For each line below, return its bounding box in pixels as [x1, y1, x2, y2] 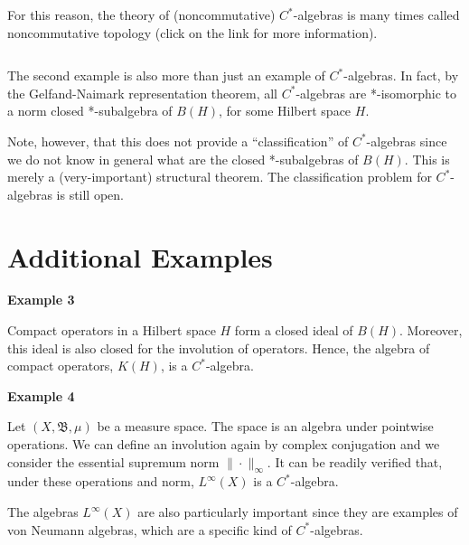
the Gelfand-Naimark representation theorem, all [7, 83, 278, 102]
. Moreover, [399, 321, 463, 340]
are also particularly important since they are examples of [137, 503, 458, 522]
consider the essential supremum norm [7, 452, 220, 471]
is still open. [56, 184, 124, 203]
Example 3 [7, 290, 75, 309]
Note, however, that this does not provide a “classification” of [7, 131, 349, 150]
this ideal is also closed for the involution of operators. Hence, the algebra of [7, 338, 430, 357]
